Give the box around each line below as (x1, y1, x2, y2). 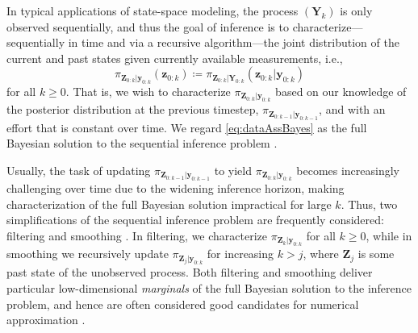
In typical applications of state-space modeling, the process (6, 2, 299, 19)
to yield (214, 161, 252, 178)
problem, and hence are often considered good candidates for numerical (6, 295, 359, 312)
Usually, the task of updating (6, 161, 151, 178)
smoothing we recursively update (6, 245, 169, 262)
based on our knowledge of (275, 82, 407, 99)
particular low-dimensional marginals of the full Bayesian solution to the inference (6, 280, 412, 297)
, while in (366, 227, 412, 244)
